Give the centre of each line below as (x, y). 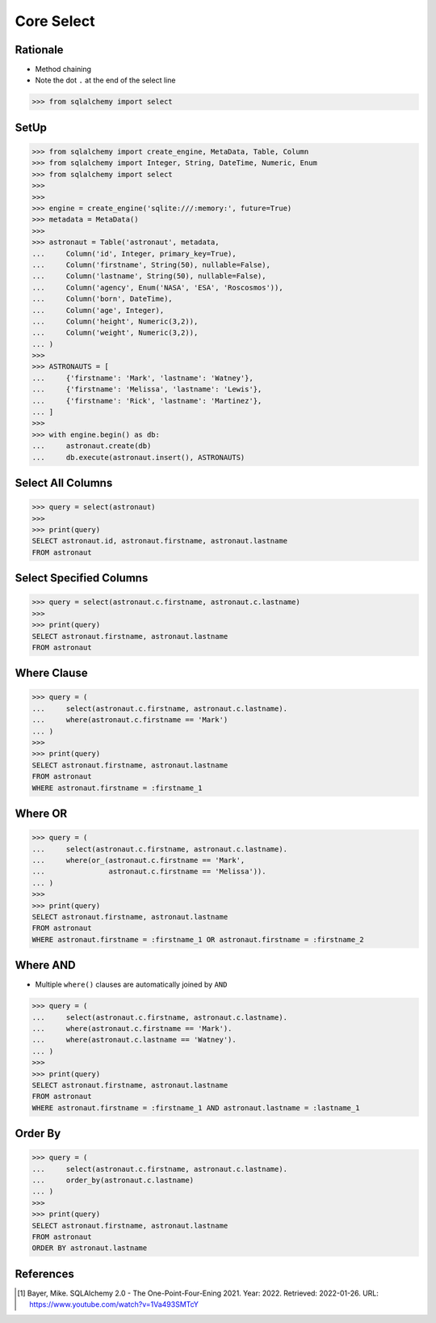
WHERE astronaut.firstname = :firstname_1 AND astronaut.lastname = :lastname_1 (196, 1107)
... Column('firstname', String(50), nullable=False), (151, 264)
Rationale (39, 50)
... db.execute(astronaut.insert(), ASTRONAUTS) (138, 457)
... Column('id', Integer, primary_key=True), (134, 254)
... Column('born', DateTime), (102, 299)
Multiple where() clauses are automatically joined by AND (131, 985)
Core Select (55, 21)
